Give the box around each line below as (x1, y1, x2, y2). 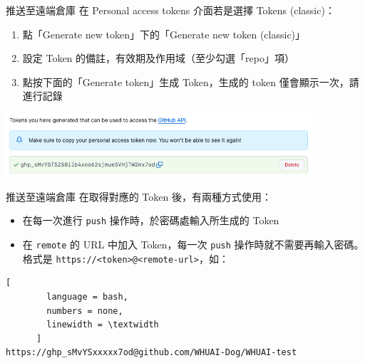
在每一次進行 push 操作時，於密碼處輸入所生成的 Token (22, 213, 279, 228)
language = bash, (46, 292, 128, 302)
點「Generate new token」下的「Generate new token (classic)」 (22, 26, 306, 41)
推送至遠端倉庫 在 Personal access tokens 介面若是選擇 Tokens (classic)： (6, 3, 335, 17)
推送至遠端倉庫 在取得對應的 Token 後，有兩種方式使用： (6, 189, 272, 204)
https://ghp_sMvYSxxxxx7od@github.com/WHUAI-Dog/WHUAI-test (6, 347, 297, 358)
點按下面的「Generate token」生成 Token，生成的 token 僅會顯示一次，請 (22, 74, 359, 89)
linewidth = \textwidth (46, 320, 159, 330)
